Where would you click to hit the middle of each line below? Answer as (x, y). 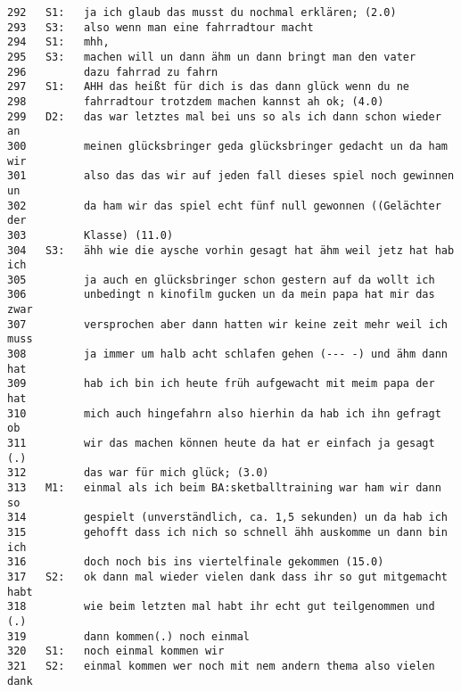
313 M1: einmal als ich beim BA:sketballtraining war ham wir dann (224, 488)
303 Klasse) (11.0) (91, 235)
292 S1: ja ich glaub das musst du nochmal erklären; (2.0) (202, 12)
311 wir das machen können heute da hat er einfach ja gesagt (221, 444)
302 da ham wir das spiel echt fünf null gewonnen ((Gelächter (224, 206)
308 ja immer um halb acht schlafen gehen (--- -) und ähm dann (227, 354)
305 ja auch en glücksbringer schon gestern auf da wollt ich (221, 280)
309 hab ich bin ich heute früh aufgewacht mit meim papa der (221, 384)
